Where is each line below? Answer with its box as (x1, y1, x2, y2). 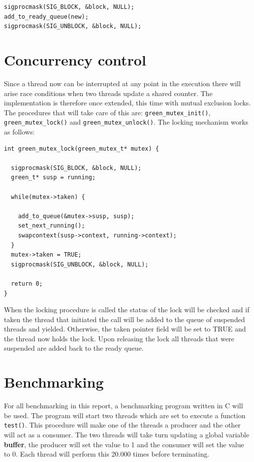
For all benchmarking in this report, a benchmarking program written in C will (4, 400, 243, 411)
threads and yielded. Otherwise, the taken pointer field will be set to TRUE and (4, 324, 246, 334)
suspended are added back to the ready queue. (4, 343, 144, 353)
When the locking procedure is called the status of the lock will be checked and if (4, 304, 250, 315)
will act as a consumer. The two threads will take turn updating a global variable (4, 429, 250, 440)
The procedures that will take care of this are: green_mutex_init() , (4, 107, 211, 117)
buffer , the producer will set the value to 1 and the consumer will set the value (4, 439, 244, 449)
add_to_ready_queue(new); (4, 13, 89, 20)
